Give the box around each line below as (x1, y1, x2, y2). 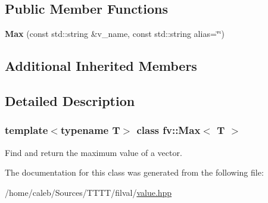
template (5, 123, 48, 138)
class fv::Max (136, 123, 201, 138)
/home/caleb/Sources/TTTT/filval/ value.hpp (5, 186, 172, 198)
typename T (60, 123, 120, 138)
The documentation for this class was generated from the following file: (5, 166, 264, 179)
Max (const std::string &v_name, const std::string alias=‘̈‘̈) (5, 27, 225, 40)
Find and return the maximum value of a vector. (5, 146, 182, 158)
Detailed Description (5, 91, 135, 110)
